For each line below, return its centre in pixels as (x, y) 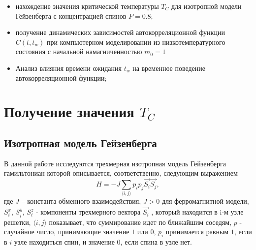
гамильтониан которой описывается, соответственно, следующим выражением (121, 173)
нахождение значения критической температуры (87, 6)
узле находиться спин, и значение (64, 242)
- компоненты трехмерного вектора (88, 212)
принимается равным (197, 232)
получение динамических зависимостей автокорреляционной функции (120, 32)
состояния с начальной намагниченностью (79, 51)
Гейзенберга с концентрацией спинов (71, 16)
